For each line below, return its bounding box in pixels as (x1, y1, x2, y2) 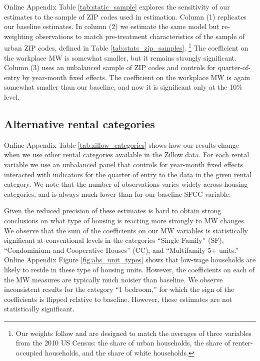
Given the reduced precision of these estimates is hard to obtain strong (4, 205, 221, 216)
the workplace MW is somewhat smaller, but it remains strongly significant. (4, 52, 236, 63)
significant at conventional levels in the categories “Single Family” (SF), (4, 235, 224, 245)
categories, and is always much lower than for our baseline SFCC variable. (4, 188, 231, 199)
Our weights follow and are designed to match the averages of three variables (15, 327, 251, 338)
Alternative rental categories (4, 116, 155, 131)
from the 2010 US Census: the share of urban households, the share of (15, 337, 230, 348)
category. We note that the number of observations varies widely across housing (4, 179, 248, 189)
